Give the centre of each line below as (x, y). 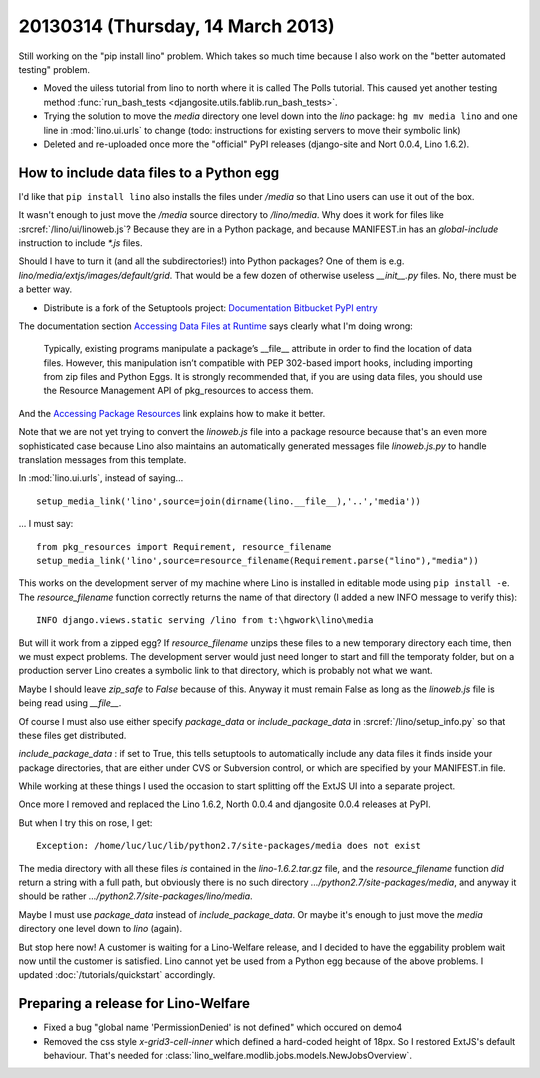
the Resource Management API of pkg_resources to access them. (178, 391)
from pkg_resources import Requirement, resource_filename (184, 546)
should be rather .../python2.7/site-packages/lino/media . (136, 896)
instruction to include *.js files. (80, 242)
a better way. (45, 289)
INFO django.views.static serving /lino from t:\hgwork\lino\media (205, 620)
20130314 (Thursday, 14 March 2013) (176, 26)
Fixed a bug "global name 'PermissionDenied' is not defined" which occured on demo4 (223, 1027)
